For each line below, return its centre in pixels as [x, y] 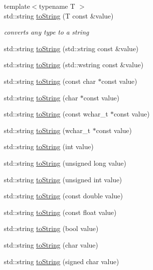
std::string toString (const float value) [60, 212]
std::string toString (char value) [51, 244]
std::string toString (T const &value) [59, 15]
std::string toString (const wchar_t [56, 114]
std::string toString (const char [50, 81]
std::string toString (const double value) [63, 196]
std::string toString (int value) [49, 146]
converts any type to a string [46, 32]
